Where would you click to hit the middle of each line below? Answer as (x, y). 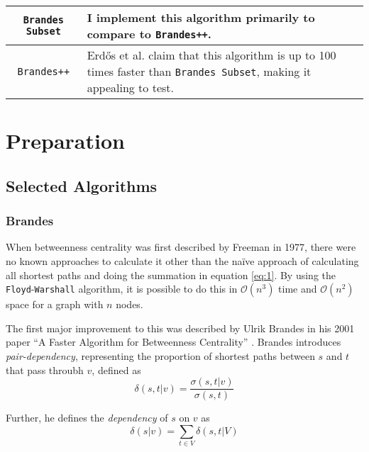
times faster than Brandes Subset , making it (199, 71)
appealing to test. (130, 87)
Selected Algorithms (82, 185)
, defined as (116, 369)
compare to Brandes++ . (149, 34)
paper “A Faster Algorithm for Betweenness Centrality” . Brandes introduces (174, 342)
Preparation (65, 141)
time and (298, 289)
